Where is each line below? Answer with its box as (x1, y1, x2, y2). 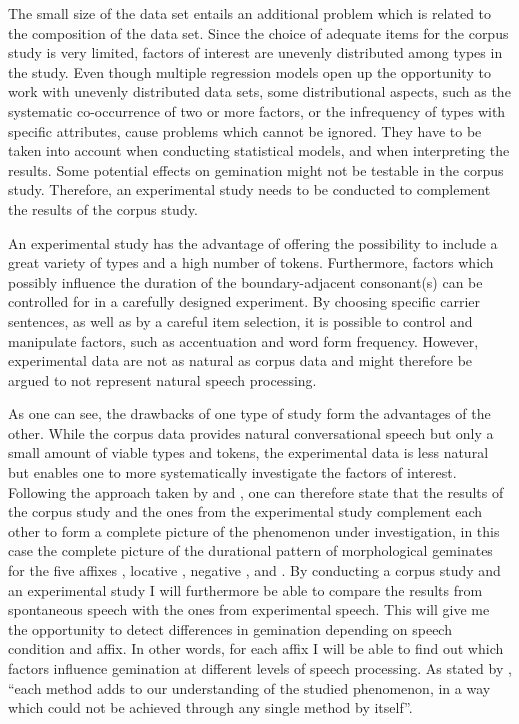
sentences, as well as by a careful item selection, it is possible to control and (8, 310, 473, 331)
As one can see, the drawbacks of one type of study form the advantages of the (8, 403, 491, 424)
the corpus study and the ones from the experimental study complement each (8, 501, 483, 522)
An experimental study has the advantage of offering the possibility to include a (8, 232, 498, 253)
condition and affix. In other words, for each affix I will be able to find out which (8, 638, 504, 659)
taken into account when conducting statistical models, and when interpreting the (8, 140, 510, 161)
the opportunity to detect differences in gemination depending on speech (8, 618, 452, 639)
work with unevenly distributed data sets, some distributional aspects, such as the (8, 81, 511, 102)
